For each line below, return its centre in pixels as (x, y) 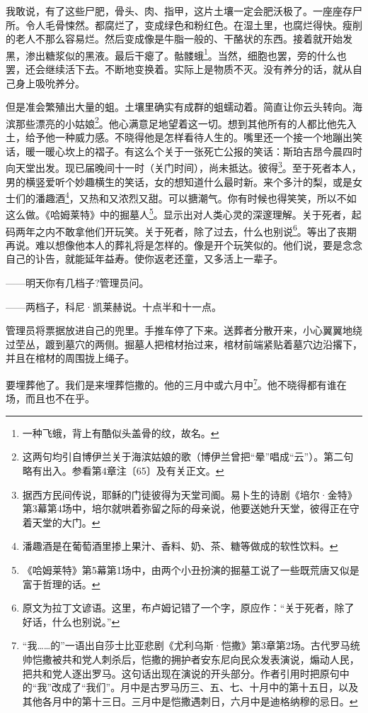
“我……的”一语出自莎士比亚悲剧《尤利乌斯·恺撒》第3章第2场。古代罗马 (186, 645)
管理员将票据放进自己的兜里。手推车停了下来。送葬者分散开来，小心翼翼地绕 (184, 330)
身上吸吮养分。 (50, 83)
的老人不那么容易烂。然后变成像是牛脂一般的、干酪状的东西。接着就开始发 (179, 39)
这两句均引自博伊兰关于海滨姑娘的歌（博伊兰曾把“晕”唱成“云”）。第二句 (188, 457)
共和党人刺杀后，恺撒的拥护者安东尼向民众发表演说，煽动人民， (211, 659)
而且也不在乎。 (60, 398)
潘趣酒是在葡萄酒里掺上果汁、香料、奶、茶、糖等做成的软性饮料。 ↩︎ (180, 546)
